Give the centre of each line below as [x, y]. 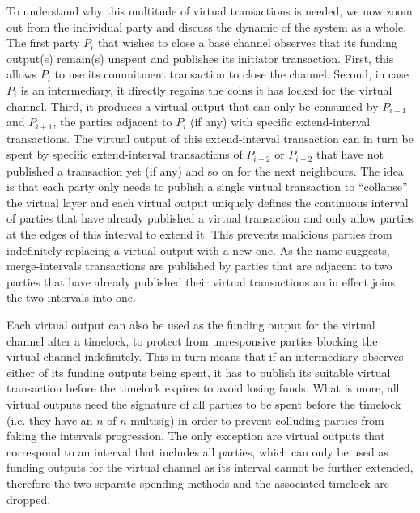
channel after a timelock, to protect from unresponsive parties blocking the [192, 340]
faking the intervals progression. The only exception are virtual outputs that [196, 436]
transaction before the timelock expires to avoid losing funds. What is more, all [203, 388]
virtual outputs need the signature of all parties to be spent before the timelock [204, 403]
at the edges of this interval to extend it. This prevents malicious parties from [199, 234]
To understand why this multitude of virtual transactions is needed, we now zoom [210, 11]
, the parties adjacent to [112, 122]
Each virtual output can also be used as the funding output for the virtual [191, 324]
